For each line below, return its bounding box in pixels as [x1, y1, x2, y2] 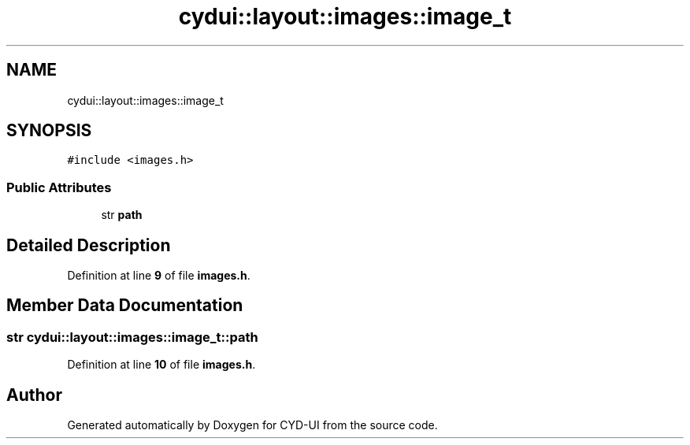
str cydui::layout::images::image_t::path [6, 328, 258, 345]
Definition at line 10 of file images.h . [67, 358, 256, 372]
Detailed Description [6, 235, 171, 255]
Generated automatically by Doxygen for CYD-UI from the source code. [67, 418, 438, 432]
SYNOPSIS [6, 121, 92, 141]
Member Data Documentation [6, 295, 243, 316]
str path [101, 208, 143, 222]
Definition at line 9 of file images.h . [67, 269, 250, 283]
